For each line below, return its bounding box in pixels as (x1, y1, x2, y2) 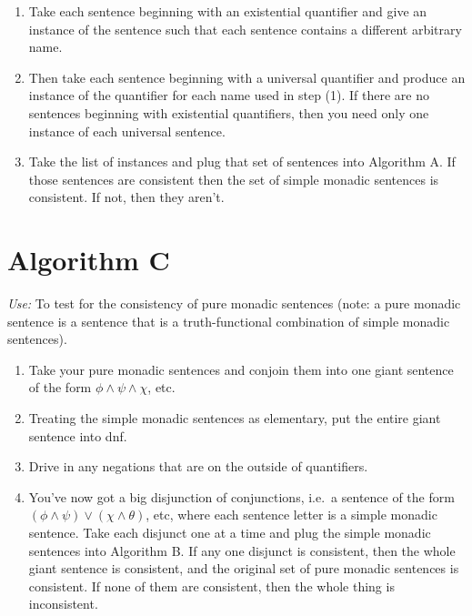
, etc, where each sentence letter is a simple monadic (146, 505, 437, 524)
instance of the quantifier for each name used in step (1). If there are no (28, 86, 429, 105)
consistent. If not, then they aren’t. (28, 187, 225, 207)
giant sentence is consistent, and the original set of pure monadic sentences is (28, 559, 459, 578)
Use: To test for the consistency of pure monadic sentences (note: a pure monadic (7, 294, 461, 313)
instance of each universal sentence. (28, 121, 226, 140)
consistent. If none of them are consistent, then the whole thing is (28, 576, 395, 595)
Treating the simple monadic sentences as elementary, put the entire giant (28, 409, 441, 428)
